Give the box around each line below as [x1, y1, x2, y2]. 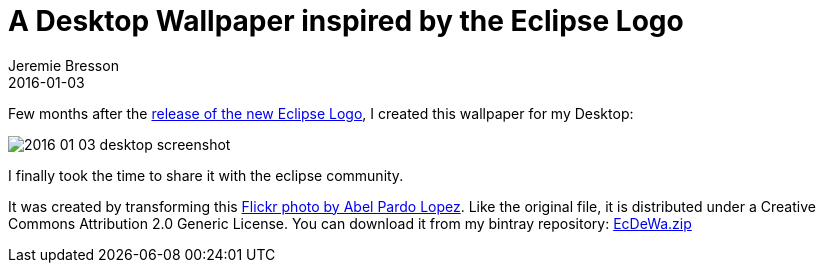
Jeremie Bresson [8, 56, 119, 74]
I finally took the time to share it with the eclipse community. [8, 166, 404, 184]
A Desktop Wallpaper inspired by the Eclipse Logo [8, 4, 684, 38]
